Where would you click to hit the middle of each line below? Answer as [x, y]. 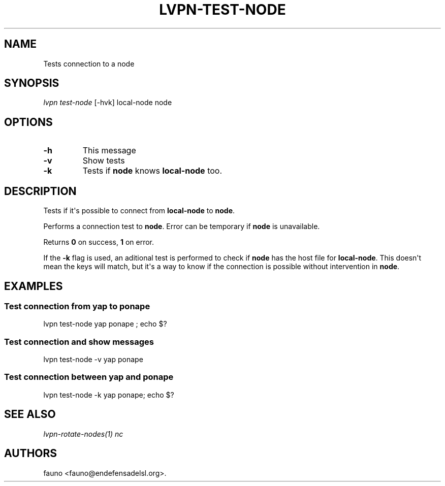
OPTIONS [28, 122]
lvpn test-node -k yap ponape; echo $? [109, 395]
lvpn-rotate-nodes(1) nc [83, 434]
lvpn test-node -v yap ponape [93, 360]
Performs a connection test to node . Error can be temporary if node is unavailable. [182, 226]
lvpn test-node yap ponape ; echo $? [105, 324]
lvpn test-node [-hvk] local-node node [108, 103]
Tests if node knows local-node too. [152, 171]
